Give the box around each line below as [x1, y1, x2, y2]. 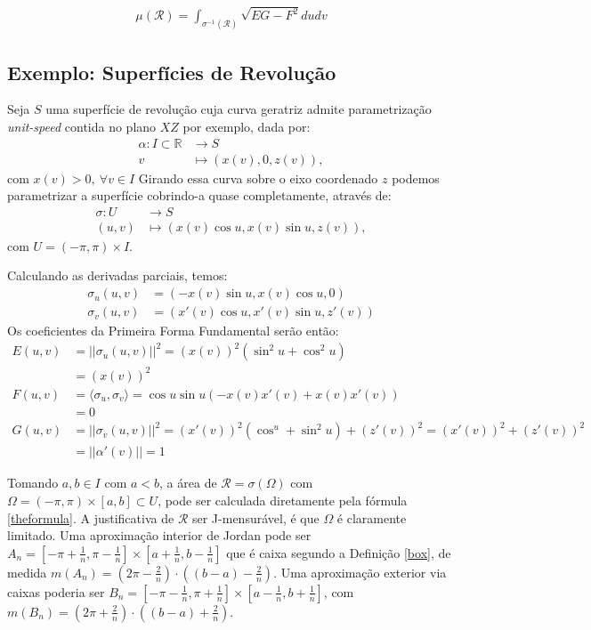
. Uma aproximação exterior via [273, 562, 447, 581]
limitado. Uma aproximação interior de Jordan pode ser [7, 526, 312, 545]
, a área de [159, 473, 217, 492]
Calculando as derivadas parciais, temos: [7, 266, 228, 285]
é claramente [336, 508, 407, 527]
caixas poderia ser [7, 582, 105, 601]
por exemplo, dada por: [182, 117, 311, 135]
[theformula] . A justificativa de [7, 508, 174, 527]
